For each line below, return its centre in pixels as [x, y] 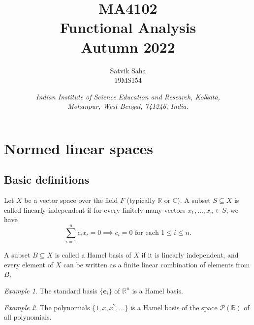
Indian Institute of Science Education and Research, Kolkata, [128, 96]
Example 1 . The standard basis [51, 290]
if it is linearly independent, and [190, 255]
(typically [141, 200]
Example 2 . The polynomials [47, 307]
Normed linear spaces [79, 148]
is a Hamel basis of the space [174, 307]
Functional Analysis [128, 27]
